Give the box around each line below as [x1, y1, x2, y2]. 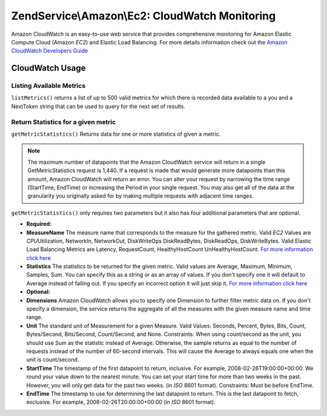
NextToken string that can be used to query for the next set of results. [11, 102, 186, 110]
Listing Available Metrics [11, 82, 86, 90]
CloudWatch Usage [11, 63, 86, 73]
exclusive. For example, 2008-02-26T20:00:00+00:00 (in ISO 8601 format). [26, 398, 216, 406]
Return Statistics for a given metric [11, 118, 116, 126]
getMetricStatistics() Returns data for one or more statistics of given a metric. [11, 130, 221, 138]
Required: [26, 220, 51, 227]
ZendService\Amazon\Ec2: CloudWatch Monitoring [11, 9, 276, 22]
